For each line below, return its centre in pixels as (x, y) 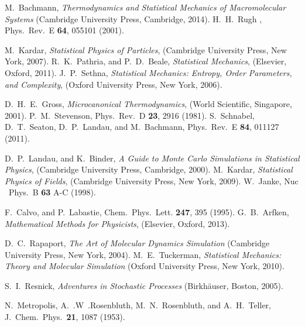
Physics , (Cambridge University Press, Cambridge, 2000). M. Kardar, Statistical (149, 169)
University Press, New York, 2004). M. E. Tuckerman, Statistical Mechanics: (143, 254)
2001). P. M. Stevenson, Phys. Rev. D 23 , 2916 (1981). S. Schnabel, (130, 115)
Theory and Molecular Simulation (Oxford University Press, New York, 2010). (145, 266)
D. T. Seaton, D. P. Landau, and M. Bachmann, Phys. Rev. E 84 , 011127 (142, 127)
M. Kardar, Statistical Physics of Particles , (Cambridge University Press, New (146, 49)
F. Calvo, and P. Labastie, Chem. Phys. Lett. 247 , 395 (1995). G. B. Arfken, (147, 211)
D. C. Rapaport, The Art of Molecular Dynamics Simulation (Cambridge (137, 243)
